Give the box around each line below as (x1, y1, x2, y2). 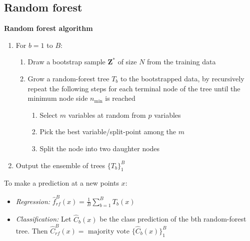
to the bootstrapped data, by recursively (120, 73, 244, 83)
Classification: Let (15, 214, 71, 224)
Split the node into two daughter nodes (39, 143, 160, 153)
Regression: (15, 196, 50, 206)
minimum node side (27, 93, 88, 103)
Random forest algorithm (4, 23, 93, 33)
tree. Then (15, 225, 48, 236)
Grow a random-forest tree (27, 73, 109, 83)
